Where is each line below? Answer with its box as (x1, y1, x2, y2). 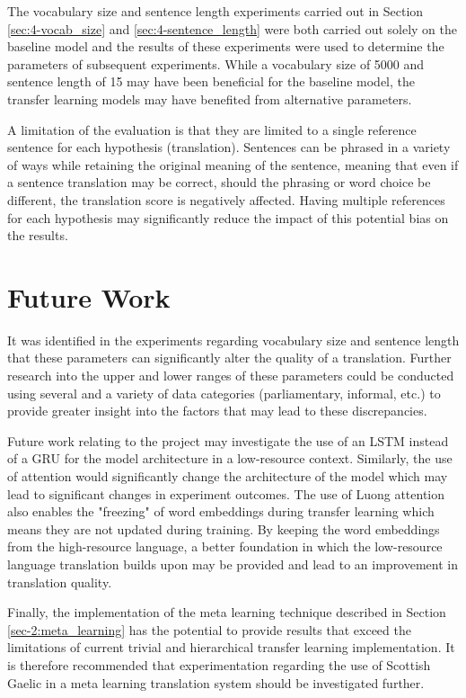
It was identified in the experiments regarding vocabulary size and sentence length (7, 330, 460, 349)
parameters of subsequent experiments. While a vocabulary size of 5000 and (7, 54, 425, 73)
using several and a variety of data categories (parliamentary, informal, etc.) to (7, 383, 441, 402)
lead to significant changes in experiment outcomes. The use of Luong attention (7, 484, 445, 503)
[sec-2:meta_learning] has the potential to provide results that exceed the (7, 620, 411, 639)
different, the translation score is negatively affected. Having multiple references (7, 190, 445, 209)
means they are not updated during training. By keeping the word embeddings (7, 519, 440, 538)
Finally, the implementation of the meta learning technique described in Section (7, 603, 446, 622)
